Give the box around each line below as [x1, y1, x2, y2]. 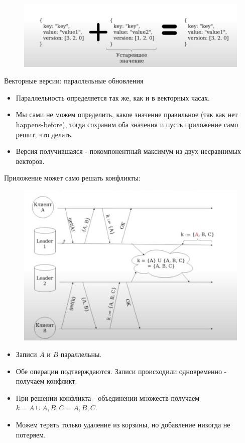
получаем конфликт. [16, 376, 77, 386]
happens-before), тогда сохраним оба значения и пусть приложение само [16, 119, 238, 129]
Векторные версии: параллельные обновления [4, 75, 144, 86]
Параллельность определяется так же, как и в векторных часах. [16, 92, 210, 103]
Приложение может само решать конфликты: [4, 172, 141, 183]
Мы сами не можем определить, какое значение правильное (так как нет [16, 109, 238, 120]
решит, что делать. [16, 129, 73, 139]
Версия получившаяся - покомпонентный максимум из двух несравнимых [16, 146, 241, 156]
